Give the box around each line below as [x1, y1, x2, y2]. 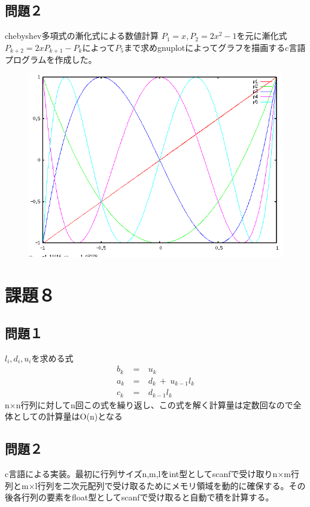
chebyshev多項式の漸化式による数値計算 [5, 29, 159, 42]
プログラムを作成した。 [5, 53, 97, 66]
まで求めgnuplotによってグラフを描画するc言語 [123, 41, 306, 53]
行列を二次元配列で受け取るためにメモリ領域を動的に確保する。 [37, 479, 289, 491]
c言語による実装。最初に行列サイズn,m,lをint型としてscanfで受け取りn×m [5, 467, 291, 480]
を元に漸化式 [236, 29, 287, 42]
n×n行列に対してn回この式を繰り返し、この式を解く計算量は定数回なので [5, 398, 293, 411]
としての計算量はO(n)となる [13, 410, 123, 423]
